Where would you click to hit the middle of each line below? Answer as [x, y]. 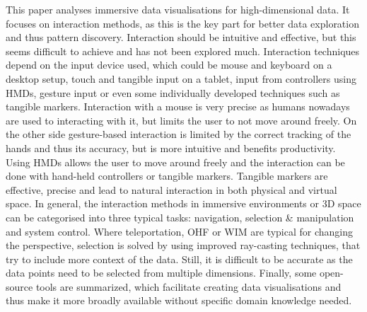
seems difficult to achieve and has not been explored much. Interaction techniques [183, 51]
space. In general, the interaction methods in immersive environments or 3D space [183, 203]
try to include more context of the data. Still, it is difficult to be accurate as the [179, 259]
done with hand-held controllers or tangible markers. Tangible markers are [167, 176]
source [19, 286]
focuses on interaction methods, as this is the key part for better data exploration [182, 23]
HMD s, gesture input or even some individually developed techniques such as [173, 92]
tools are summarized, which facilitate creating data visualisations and [188, 286]
